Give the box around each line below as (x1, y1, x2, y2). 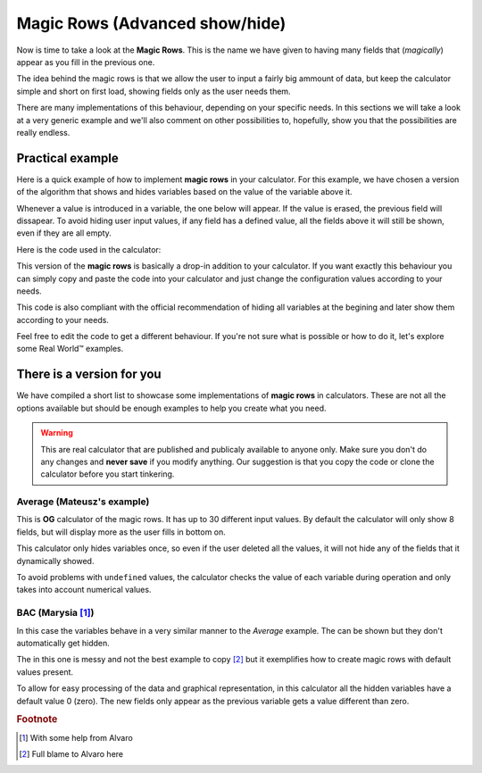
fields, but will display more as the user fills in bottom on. (16, 527, 227, 537)
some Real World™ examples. (16, 344, 124, 354)
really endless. (16, 127, 71, 137)
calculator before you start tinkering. (40, 469, 175, 479)
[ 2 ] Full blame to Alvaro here (19, 748, 124, 759)
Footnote (16, 713, 58, 726)
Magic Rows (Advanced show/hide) (16, 13, 287, 33)
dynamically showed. (16, 555, 95, 566)
